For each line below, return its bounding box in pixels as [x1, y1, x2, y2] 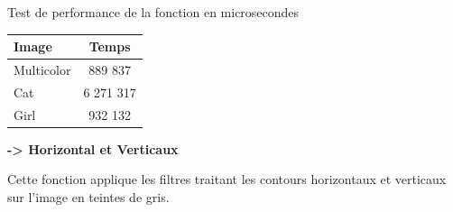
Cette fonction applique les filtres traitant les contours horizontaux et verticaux [7, 170, 447, 189]
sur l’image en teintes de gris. [7, 187, 170, 206]
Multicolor [14, 60, 71, 78]
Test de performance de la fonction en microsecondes [7, 3, 300, 21]
